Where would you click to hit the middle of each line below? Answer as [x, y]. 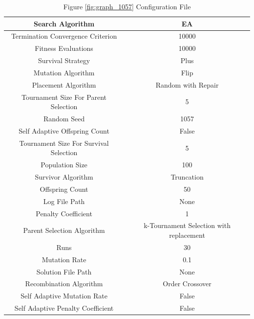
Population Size [64, 165]
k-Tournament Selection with [187, 225]
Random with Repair [187, 84]
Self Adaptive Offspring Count [64, 130]
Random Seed [64, 119]
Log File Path [64, 201]
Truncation [187, 177]
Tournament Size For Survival [64, 143]
